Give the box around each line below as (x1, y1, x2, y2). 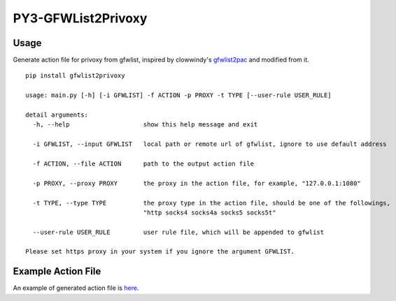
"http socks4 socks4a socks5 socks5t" (143, 208, 276, 216)
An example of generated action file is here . (13, 284, 139, 293)
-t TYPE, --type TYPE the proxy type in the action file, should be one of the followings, (32, 199, 391, 207)
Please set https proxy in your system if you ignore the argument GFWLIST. (25, 248, 295, 256)
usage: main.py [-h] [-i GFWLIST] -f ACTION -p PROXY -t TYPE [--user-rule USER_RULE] (25, 91, 332, 99)
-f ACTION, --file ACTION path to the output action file (32, 159, 255, 168)
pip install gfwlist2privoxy (25, 72, 125, 80)
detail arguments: (25, 111, 89, 119)
